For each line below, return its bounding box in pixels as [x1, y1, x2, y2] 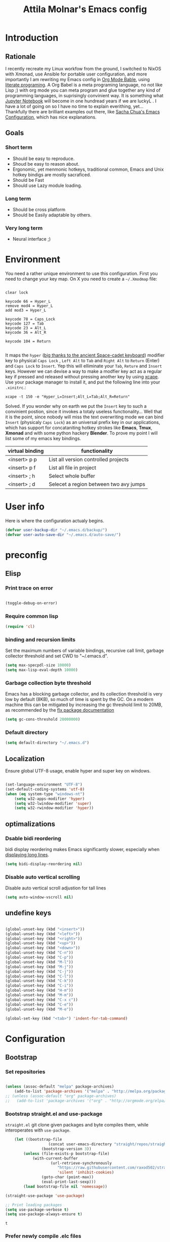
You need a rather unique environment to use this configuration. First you [5, 270, 158, 277]
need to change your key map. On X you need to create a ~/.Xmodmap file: [5, 276, 157, 282]
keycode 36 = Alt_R [5, 330, 47, 335]
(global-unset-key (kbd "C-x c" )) [5, 997, 78, 1002]
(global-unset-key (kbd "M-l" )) [5, 959, 73, 964]
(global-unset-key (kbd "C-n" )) [5, 950, 73, 955]
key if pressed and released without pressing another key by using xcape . [5, 374, 159, 380]
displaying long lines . [5, 851, 50, 858]
